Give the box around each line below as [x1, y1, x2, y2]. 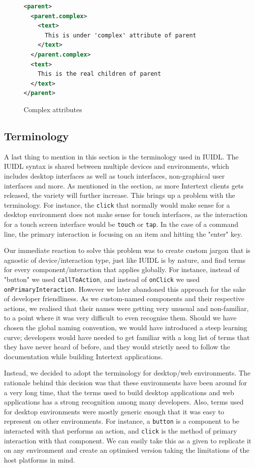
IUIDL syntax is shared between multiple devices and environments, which [4, 161, 229, 171]
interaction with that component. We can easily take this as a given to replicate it [4, 435, 252, 445]
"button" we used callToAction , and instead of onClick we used [4, 274, 200, 284]
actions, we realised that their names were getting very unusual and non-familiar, [4, 303, 249, 313]
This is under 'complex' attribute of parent [44, 31, 196, 39]
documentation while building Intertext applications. [4, 351, 163, 361]
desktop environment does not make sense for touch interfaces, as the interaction [4, 209, 248, 219]
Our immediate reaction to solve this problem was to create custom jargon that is [4, 245, 251, 255]
